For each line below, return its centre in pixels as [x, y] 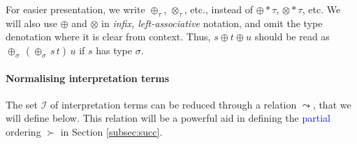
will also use [32, 23]
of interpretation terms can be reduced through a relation [173, 104]
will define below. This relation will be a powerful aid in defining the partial [168, 118]
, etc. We [321, 9]
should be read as [292, 37]
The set [22, 104]
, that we [332, 104]
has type [114, 50]
